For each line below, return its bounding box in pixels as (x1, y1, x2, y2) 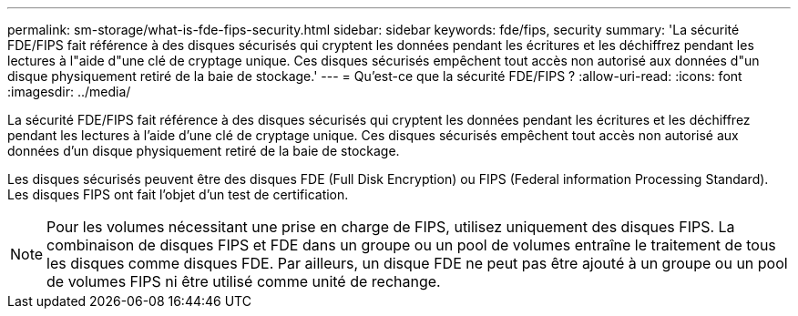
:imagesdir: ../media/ (7, 84, 131, 99)
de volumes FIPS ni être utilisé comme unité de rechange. (46, 272, 441, 291)
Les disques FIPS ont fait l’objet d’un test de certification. (7, 187, 349, 202)
